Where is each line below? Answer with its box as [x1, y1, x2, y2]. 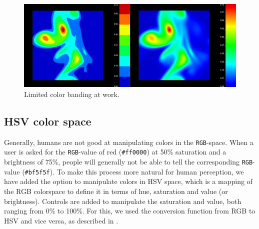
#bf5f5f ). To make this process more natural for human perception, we [24, 166, 244, 176]
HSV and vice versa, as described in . [4, 215, 118, 225]
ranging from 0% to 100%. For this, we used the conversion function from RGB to [4, 205, 255, 216]
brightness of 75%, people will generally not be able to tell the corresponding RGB [4, 156, 253, 167]
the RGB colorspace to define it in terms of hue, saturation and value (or [4, 185, 228, 196]
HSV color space [4, 113, 91, 128]
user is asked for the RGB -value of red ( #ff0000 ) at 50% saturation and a [4, 146, 226, 157]
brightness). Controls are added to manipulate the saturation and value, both [4, 195, 241, 206]
